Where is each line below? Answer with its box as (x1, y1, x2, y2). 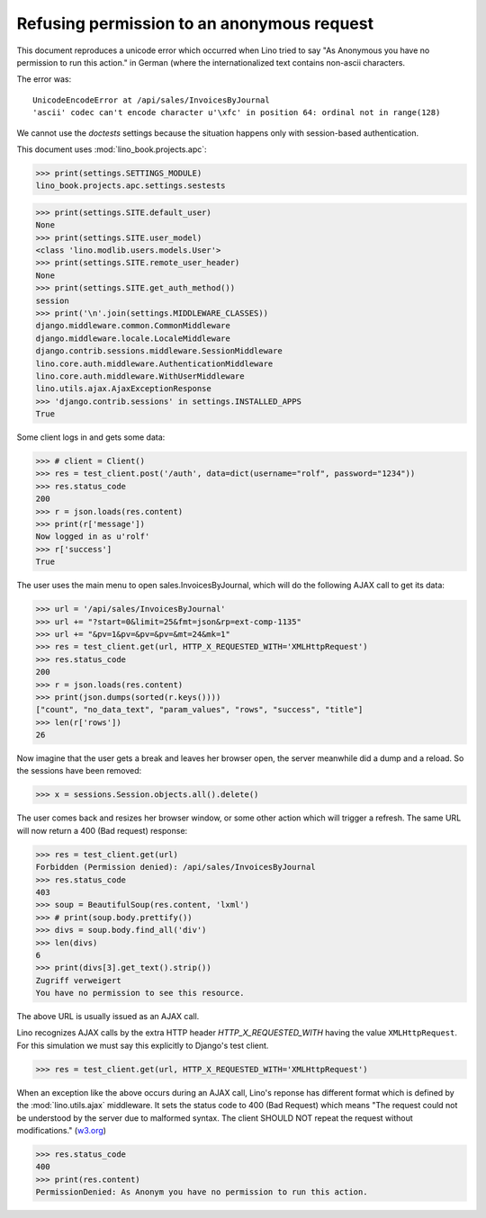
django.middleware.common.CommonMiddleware (35, 320, 231, 331)
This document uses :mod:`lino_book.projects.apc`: (16, 144, 207, 155)
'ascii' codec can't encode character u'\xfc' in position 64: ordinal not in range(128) (32, 108, 441, 118)
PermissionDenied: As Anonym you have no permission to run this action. (35, 1187, 368, 1197)
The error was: (16, 74, 72, 85)
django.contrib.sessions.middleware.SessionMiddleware (35, 346, 283, 356)
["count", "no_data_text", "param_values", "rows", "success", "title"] (35, 704, 364, 715)
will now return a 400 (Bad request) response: (16, 825, 188, 836)
